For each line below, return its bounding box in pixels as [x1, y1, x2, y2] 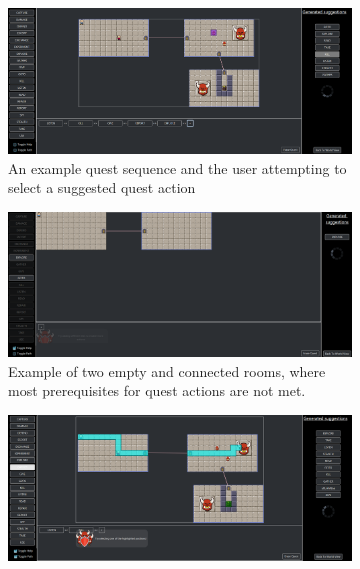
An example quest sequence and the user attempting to [8, 157, 347, 178]
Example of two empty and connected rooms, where [8, 360, 326, 381]
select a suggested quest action [8, 177, 196, 198]
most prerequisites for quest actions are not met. [8, 380, 306, 401]
